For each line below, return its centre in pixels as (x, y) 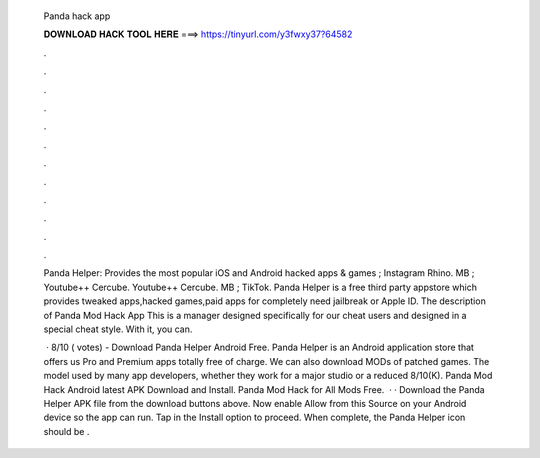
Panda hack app (77, 16)
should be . (66, 431)
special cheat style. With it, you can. (118, 329)
